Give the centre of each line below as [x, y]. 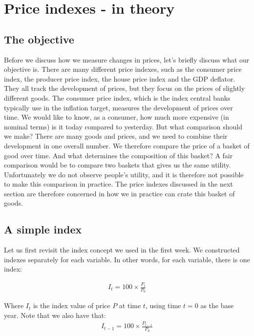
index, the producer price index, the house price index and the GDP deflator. [120, 78]
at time [130, 305]
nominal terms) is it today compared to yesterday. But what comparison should [123, 126]
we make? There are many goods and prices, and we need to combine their [116, 136]
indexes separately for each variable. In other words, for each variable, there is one [127, 259]
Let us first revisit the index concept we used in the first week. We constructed [122, 250]
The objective [39, 39]
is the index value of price [72, 305]
